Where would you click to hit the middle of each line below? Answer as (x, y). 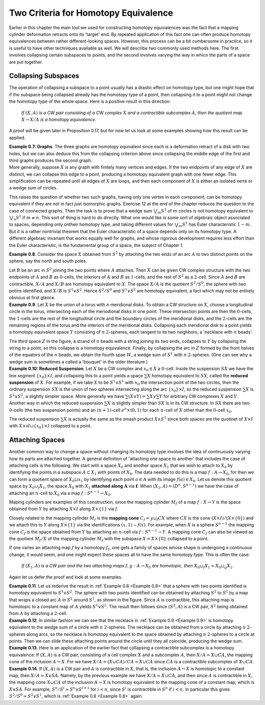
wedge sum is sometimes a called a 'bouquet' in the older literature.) (79, 362)
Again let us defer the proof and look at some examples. (66, 577)
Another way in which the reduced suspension (56, 403)
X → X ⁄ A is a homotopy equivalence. (59, 119)
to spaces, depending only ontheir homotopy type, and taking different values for (91, 224)
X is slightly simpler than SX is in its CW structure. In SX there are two (178, 403)
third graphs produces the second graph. (51, 160)
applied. (17, 137)
